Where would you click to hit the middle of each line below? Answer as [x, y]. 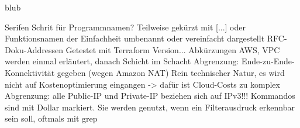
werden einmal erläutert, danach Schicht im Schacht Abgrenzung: [122, 61]
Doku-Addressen [34, 49]
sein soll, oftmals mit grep [51, 118]
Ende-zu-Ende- [268, 61]
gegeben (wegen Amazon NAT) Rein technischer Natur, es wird [171, 72]
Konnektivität [30, 72]
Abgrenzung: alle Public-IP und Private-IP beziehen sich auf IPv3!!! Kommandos [150, 96]
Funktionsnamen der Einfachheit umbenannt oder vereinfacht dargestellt [135, 38]
